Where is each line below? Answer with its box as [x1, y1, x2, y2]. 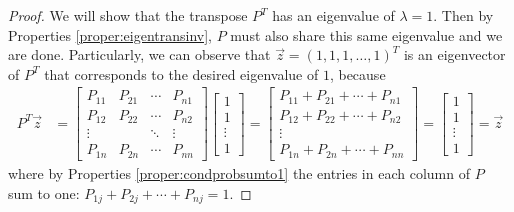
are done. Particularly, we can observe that [8, 44, 271, 65]
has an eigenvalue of [272, 5, 395, 25]
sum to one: [8, 182, 80, 203]
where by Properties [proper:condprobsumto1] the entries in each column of [8, 162, 470, 183]
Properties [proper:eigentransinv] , [8, 24, 213, 45]
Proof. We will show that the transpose [8, 5, 248, 25]
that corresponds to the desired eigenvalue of [44, 63, 319, 84]
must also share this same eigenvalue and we [230, 24, 503, 45]
